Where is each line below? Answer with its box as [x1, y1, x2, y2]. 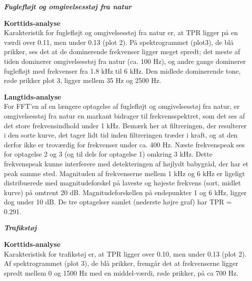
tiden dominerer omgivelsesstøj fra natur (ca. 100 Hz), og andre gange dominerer [4, 56, 246, 66]
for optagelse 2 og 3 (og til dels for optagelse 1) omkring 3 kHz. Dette [4, 149, 212, 159]
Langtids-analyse [4, 91, 62, 101]
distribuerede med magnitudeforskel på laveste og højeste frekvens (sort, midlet [4, 178, 241, 188]
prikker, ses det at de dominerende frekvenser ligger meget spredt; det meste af [4, 46, 240, 57]
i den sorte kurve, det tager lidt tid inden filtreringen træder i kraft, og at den [4, 130, 238, 140]
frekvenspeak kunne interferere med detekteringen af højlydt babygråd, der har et [4, 158, 249, 168]
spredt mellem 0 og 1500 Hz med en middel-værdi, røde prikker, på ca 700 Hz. [4, 267, 239, 278]
